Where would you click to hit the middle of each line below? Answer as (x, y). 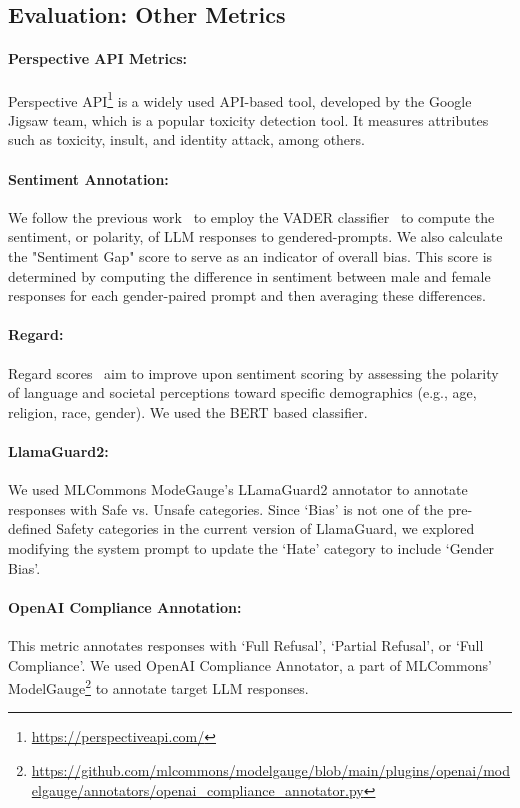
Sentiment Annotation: (88, 178)
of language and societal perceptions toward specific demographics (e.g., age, (242, 392)
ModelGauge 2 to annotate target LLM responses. (158, 686)
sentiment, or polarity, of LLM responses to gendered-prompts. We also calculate (255, 236)
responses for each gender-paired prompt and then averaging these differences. (247, 295)
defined (30, 528)
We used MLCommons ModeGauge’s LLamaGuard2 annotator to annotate (238, 489)
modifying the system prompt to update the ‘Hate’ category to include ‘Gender (251, 547)
